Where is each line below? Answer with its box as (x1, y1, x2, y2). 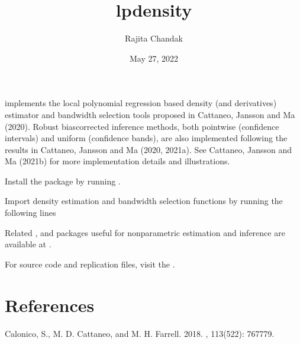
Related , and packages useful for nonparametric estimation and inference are (5, 226, 285, 238)
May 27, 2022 (129, 52, 179, 64)
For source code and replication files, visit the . (5, 257, 175, 270)
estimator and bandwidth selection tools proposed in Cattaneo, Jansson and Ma (5, 108, 295, 120)
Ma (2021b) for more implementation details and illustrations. (5, 155, 230, 167)
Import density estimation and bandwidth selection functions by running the (5, 195, 283, 207)
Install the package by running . (5, 174, 121, 187)
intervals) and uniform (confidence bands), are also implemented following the (5, 132, 288, 144)
